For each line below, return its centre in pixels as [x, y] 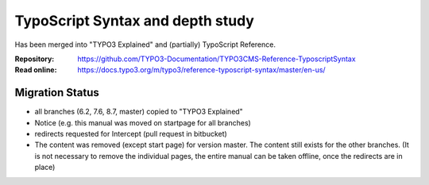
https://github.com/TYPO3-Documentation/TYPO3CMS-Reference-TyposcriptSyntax [217, 59]
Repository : [35, 59]
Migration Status [57, 92]
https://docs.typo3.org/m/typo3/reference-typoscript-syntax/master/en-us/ [201, 70]
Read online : [36, 70]
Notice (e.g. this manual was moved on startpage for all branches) [143, 122]
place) [45, 168]
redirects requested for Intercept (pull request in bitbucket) [131, 134]
